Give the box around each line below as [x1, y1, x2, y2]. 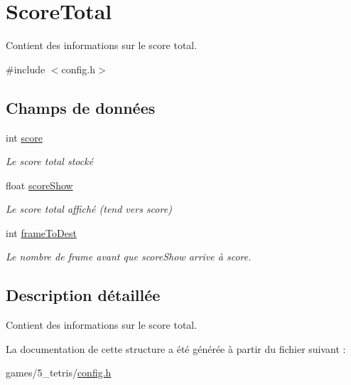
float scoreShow [6, 177, 73, 192]
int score [6, 130, 43, 144]
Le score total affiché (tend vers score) [6, 201, 172, 216]
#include [6, 61, 45, 76]
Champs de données [6, 96, 156, 118]
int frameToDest [6, 225, 77, 240]
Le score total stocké [6, 154, 94, 169]
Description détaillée [6, 284, 161, 306]
